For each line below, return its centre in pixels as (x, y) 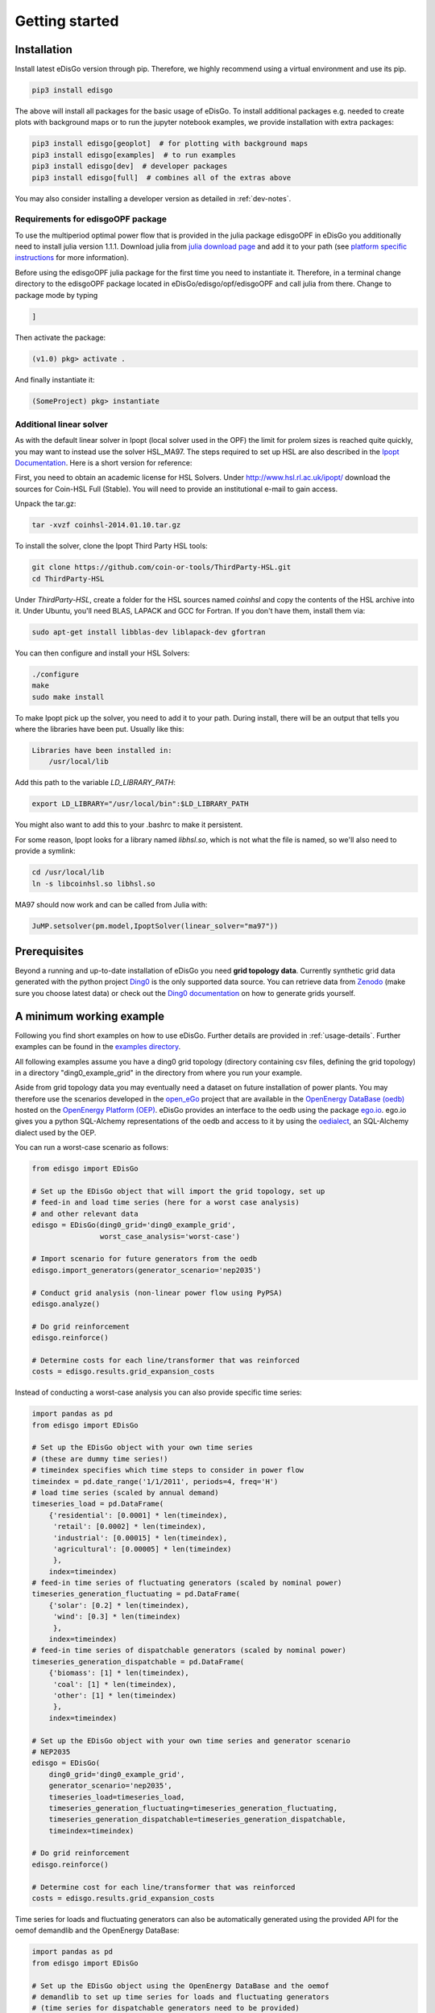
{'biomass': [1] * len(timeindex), (119, 1673)
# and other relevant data (85, 1213)
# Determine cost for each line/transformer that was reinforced (164, 1887)
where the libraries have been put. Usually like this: (99, 730)
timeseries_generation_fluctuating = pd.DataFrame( (136, 1594)
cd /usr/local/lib (68, 872)
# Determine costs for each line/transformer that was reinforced (166, 1360)
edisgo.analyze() (66, 1304)
